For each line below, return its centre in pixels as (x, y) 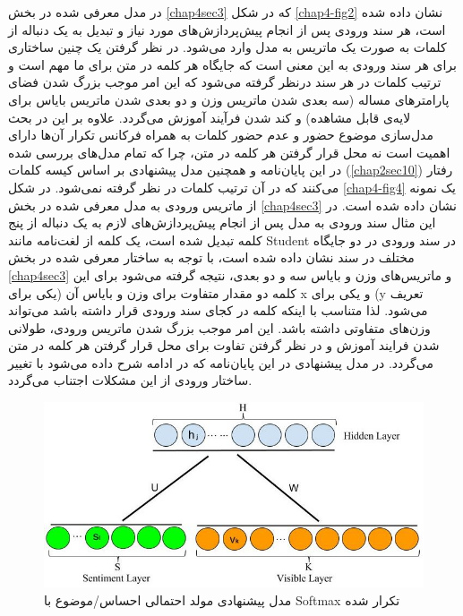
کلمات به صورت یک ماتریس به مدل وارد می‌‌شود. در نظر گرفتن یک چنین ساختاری (227, 47)
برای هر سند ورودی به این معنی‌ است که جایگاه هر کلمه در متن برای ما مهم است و (232, 64)
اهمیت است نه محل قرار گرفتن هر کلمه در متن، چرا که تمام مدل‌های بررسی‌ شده (229, 152)
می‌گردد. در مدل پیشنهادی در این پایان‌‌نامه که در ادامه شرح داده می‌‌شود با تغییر (221, 362)
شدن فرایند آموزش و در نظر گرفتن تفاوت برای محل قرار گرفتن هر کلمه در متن (224, 345)
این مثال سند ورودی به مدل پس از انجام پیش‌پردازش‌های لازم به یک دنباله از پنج (222, 222)
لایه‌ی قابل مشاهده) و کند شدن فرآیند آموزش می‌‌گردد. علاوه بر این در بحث (210, 117)
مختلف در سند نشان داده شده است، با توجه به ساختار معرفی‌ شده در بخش (211, 257)
